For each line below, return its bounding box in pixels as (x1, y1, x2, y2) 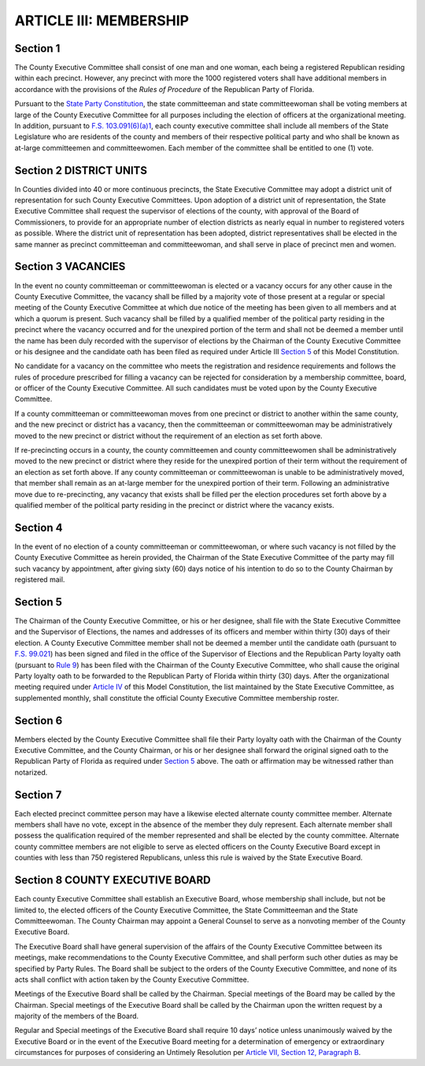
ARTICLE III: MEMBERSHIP (14, 12, 189, 29)
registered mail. (14, 575, 65, 584)
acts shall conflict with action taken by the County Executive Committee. (14, 975, 249, 984)
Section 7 (14, 788, 62, 801)
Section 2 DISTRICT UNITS (14, 164, 147, 177)
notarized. (14, 768, 48, 777)
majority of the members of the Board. (14, 1012, 139, 1021)
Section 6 (14, 713, 63, 727)
